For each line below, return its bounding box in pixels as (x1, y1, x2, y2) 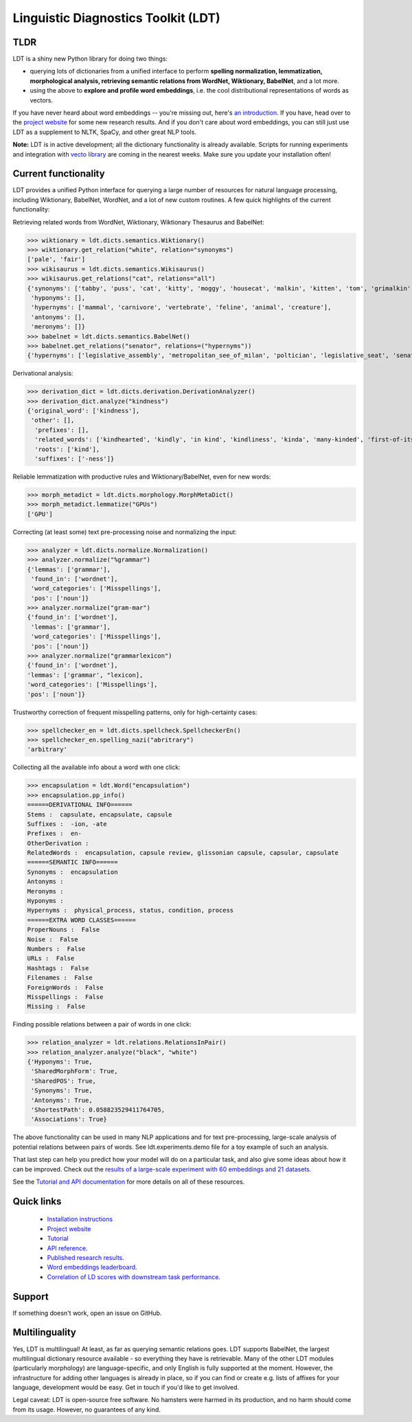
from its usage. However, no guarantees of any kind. (12, 1405, 161, 1414)
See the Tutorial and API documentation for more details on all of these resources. (12, 1178, 245, 1186)
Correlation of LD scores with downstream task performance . (47, 1272, 221, 1281)
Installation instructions (47, 1215, 113, 1224)
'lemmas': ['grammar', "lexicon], (27, 671, 144, 679)
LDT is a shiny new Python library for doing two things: (12, 55, 168, 63)
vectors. (30, 96, 54, 104)
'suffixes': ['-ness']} (34, 455, 115, 463)
